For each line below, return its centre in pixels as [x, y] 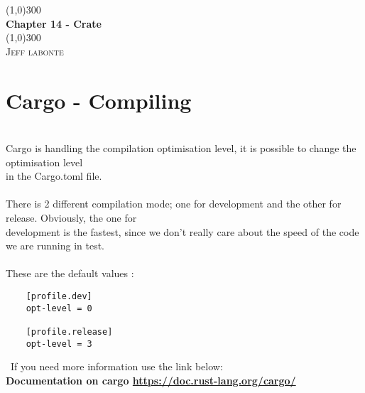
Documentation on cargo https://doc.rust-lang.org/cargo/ [151, 380]
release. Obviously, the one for [71, 218]
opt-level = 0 [59, 308]
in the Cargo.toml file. [54, 176]
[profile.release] [69, 332]
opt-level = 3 [59, 344]
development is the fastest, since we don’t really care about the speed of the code [182, 231]
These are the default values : [70, 273]
